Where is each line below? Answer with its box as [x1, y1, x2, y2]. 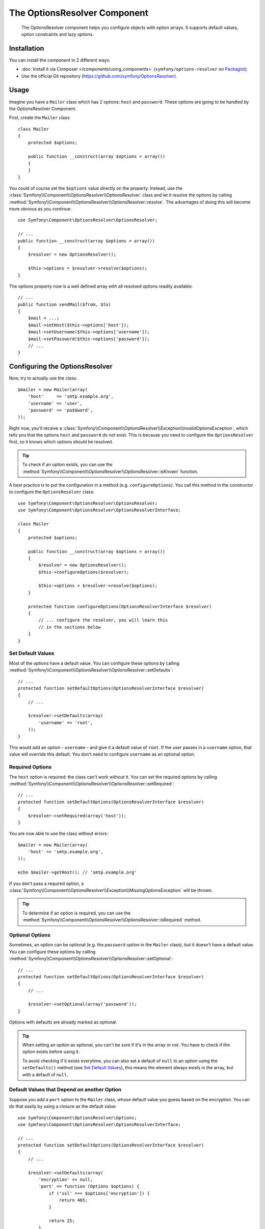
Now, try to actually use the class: [9, 375, 78, 381]
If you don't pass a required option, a [9, 880, 84, 886]
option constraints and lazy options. [21, 31, 94, 37]
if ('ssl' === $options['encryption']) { [49, 1190, 150, 1196]
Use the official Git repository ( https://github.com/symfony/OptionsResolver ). [21, 73, 178, 79]
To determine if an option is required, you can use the [22, 910, 131, 916]
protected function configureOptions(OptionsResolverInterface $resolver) [27, 604, 212, 609]
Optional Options [9, 932, 51, 938]
